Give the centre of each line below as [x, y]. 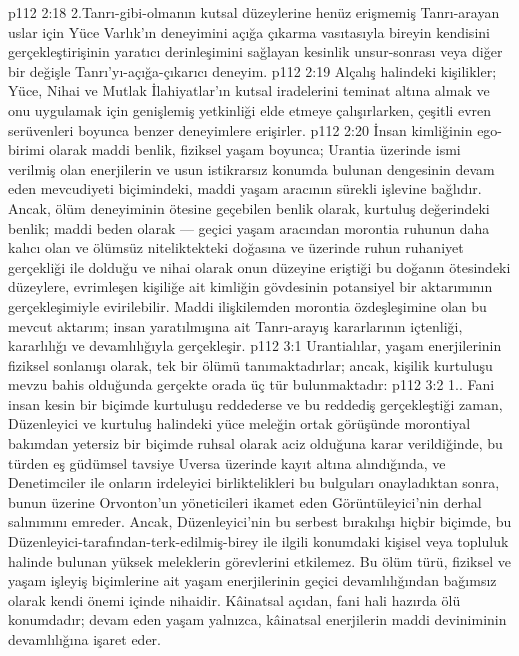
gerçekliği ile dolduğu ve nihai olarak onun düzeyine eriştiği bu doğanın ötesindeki [259, 266]
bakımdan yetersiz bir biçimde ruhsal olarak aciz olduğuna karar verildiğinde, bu [255, 443]
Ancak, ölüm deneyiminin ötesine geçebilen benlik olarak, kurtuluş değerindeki [249, 207]
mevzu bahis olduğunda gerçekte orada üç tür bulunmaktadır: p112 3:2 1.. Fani [251, 384]
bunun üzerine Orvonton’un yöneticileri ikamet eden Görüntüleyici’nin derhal [245, 501]
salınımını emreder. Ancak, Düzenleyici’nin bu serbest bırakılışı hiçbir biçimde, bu [260, 521]
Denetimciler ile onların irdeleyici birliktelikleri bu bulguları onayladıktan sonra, [254, 482]
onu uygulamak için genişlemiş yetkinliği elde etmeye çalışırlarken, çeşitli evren [250, 109]
